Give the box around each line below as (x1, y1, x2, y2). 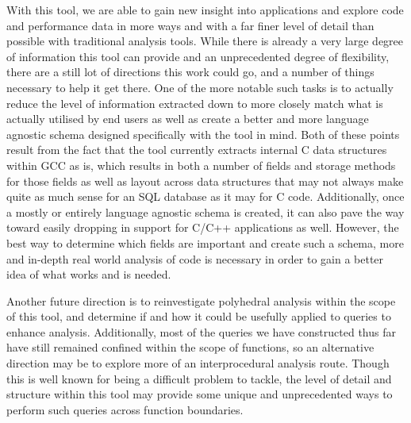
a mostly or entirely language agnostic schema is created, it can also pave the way (6, 203, 405, 220)
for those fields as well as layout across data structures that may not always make (6, 172, 404, 189)
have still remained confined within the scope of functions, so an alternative (6, 339, 375, 356)
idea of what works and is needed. (6, 266, 171, 283)
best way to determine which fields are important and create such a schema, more (6, 234, 404, 251)
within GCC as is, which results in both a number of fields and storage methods (6, 156, 396, 173)
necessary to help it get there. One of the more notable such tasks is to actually (6, 79, 394, 95)
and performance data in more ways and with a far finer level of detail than (6, 17, 375, 33)
